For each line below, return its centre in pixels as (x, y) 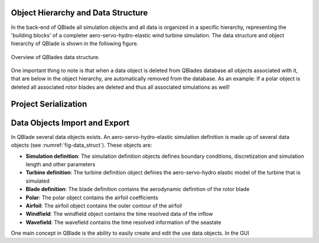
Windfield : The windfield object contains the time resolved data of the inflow (119, 214)
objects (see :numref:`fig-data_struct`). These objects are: (82, 145)
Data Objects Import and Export (70, 123)
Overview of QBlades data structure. (55, 57)
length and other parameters (61, 164)
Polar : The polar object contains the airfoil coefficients (92, 197)
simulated (38, 181)
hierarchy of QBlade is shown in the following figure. (75, 44)
